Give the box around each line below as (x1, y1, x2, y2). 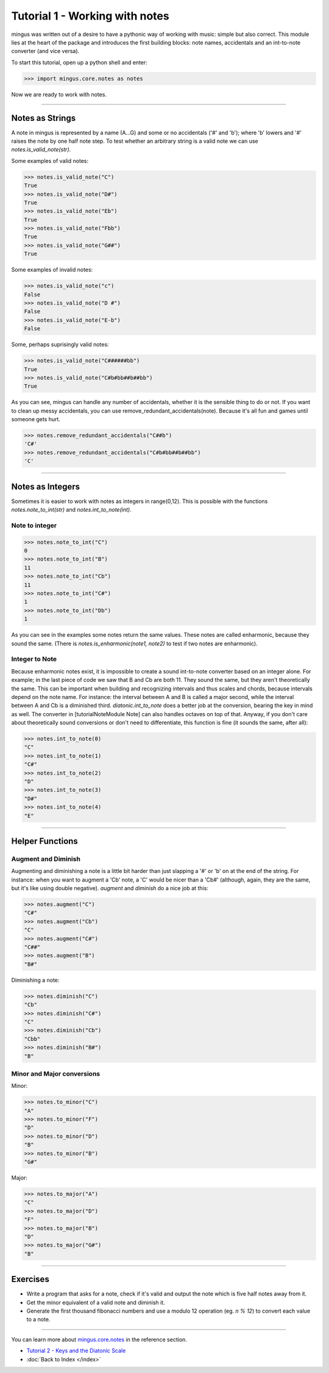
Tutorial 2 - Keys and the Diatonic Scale (26, 1347, 126, 1355)
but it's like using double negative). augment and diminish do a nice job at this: (11, 885, 208, 892)
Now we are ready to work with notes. (11, 90, 107, 98)
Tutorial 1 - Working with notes (11, 9, 170, 23)
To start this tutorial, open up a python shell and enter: (11, 59, 147, 66)
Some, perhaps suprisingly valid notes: (11, 341, 109, 348)
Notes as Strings (11, 113, 76, 123)
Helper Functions (11, 836, 79, 846)
